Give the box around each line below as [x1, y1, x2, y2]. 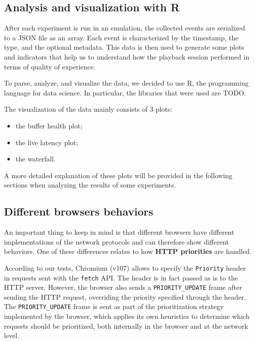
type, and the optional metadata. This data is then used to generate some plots [4, 42, 244, 52]
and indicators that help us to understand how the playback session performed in [4, 51, 250, 62]
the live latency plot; [15, 137, 78, 147]
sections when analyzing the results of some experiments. [4, 180, 176, 190]
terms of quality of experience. [4, 61, 96, 71]
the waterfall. [15, 154, 56, 164]
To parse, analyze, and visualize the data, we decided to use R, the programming [4, 78, 249, 88]
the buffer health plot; [15, 120, 82, 130]
